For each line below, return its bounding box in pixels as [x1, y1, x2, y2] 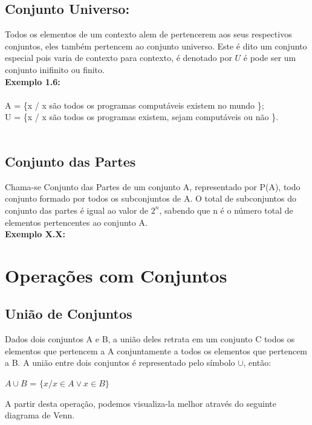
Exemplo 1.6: [5, 75, 60, 88]
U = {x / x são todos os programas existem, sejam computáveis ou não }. [5, 110, 279, 123]
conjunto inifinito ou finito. [5, 63, 105, 75]
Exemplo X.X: [5, 228, 65, 240]
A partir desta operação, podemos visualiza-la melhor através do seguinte [5, 397, 276, 409]
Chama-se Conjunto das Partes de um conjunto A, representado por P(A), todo [5, 180, 301, 193]
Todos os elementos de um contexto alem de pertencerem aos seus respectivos [5, 28, 292, 40]
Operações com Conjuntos [5, 263, 227, 287]
